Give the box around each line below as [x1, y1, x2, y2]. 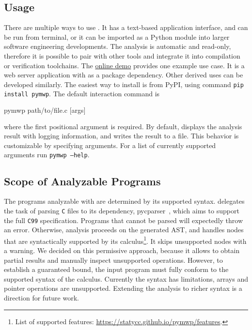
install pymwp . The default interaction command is [4, 89, 160, 99]
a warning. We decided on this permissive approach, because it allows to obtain [4, 245, 240, 255]
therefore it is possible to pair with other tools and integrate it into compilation [4, 50, 240, 60]
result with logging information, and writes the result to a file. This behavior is [4, 131, 239, 141]
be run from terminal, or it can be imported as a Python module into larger [4, 31, 230, 42]
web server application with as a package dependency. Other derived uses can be [4, 70, 243, 80]
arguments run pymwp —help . [4, 150, 90, 160]
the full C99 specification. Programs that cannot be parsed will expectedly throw [4, 215, 243, 225]
